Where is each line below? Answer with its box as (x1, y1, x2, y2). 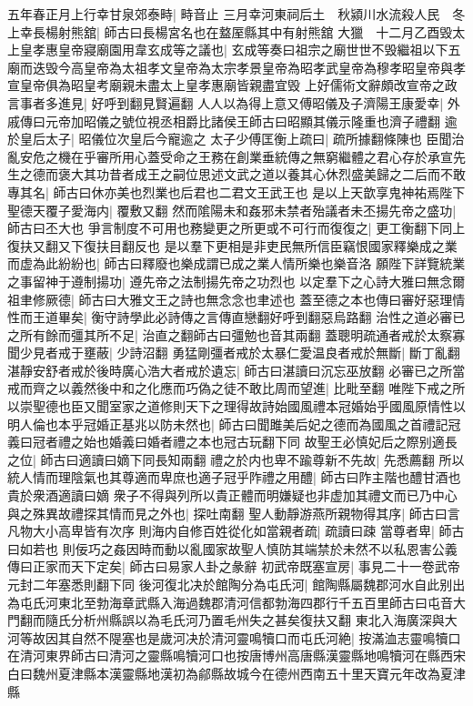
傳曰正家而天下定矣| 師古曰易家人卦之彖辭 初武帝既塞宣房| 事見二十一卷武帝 (7, 557, 460, 576)
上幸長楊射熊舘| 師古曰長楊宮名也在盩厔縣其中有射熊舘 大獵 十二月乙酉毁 (7, 22, 453, 41)
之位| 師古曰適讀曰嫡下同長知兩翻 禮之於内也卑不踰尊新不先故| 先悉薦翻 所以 (7, 449, 465, 469)
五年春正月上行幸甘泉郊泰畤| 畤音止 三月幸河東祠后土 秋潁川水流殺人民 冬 (7, 5, 466, 23)
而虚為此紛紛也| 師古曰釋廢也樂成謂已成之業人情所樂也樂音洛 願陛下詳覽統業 (7, 254, 466, 273)
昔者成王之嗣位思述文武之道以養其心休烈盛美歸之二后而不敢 (108, 165, 466, 184)
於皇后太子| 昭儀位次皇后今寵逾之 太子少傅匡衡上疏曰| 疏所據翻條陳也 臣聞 (7, 129, 452, 148)
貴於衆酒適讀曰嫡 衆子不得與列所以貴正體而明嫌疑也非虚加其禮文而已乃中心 (7, 486, 458, 505)
